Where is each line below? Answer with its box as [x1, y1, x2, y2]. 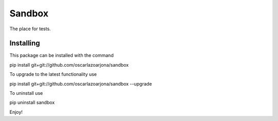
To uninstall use [9, 90, 43, 96]
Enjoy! [9, 109, 23, 115]
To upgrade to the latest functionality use [9, 71, 97, 77]
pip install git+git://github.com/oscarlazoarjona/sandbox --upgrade [9, 80, 152, 87]
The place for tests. [9, 26, 51, 32]
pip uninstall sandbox [9, 99, 55, 106]
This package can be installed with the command [9, 52, 114, 58]
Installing [9, 39, 41, 48]
